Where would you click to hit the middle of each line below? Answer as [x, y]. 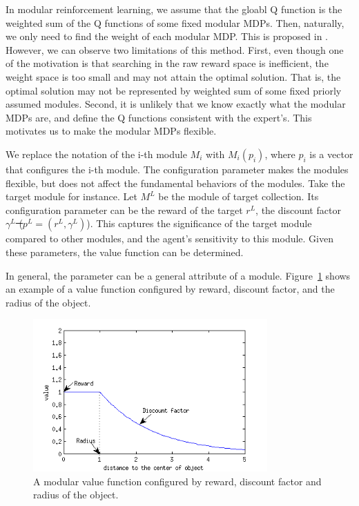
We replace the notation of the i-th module [96, 154]
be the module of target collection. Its [239, 196]
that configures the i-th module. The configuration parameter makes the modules [177, 169]
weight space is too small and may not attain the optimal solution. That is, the [173, 76]
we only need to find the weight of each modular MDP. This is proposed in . [167, 36]
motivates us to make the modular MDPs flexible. [111, 131]
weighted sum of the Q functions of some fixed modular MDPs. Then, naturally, [175, 22]
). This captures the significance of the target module [199, 223]
